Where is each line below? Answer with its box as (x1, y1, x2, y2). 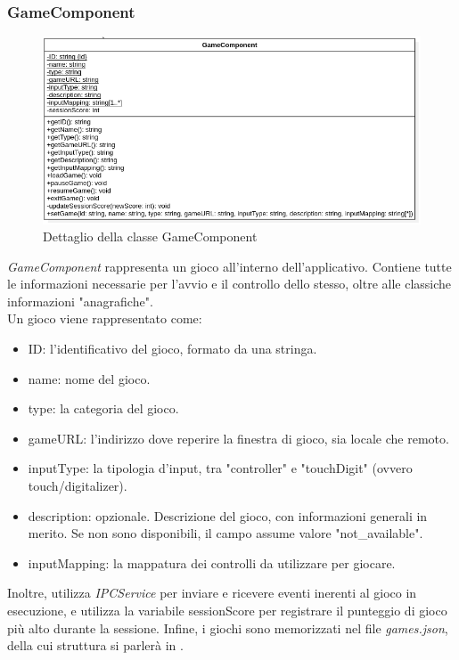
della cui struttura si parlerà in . (7, 636, 184, 655)
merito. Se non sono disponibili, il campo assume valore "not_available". (28, 524, 423, 542)
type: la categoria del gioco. (28, 399, 179, 418)
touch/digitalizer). (28, 477, 127, 495)
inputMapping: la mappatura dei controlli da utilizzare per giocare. (28, 553, 396, 572)
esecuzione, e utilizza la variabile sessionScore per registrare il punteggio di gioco (7, 601, 447, 619)
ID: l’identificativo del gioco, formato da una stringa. (28, 339, 317, 358)
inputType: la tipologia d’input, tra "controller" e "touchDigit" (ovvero (28, 459, 413, 477)
